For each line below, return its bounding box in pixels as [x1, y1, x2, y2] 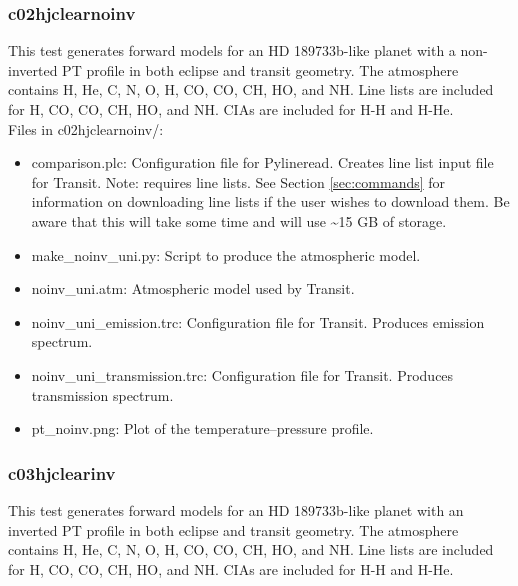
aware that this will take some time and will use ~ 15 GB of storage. [31, 210, 447, 231]
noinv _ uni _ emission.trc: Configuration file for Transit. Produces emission [31, 311, 485, 332]
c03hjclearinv [8, 460, 116, 485]
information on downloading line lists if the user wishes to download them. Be [31, 191, 510, 212]
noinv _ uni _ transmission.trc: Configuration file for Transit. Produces [31, 364, 454, 385]
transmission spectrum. [31, 384, 174, 405]
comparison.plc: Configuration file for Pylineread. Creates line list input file [31, 152, 494, 173]
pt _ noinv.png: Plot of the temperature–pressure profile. [31, 418, 374, 439]
